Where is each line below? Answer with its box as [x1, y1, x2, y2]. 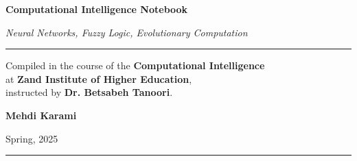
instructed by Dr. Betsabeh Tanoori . [5, 85, 173, 99]
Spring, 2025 [5, 131, 58, 145]
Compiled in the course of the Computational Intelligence [5, 58, 265, 73]
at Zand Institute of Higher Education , [5, 71, 192, 86]
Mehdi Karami [5, 108, 77, 122]
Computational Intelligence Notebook [5, 2, 188, 16]
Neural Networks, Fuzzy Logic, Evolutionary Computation [5, 25, 248, 39]
